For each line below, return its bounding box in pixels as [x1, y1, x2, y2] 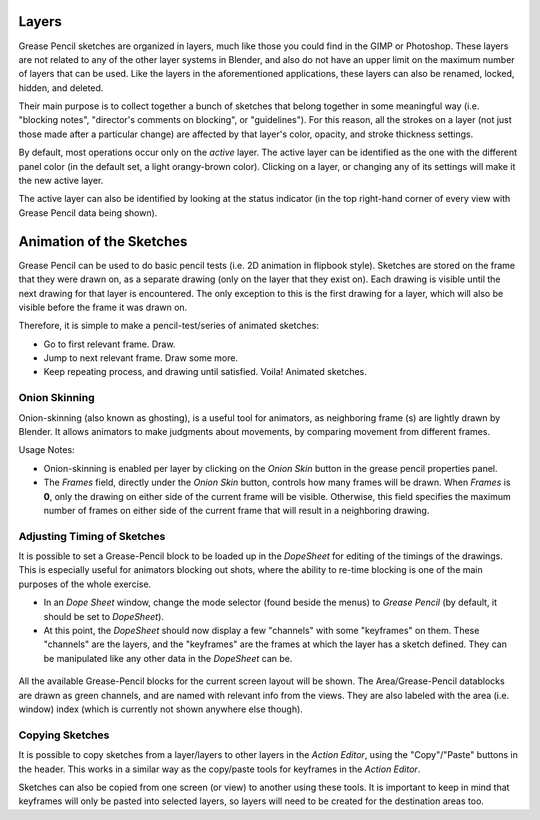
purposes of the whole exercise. [18, 578, 152, 590]
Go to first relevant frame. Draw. [43, 338, 176, 350]
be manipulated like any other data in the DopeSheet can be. [43, 652, 293, 664]
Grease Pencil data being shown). [18, 206, 158, 219]
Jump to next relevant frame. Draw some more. [43, 352, 239, 364]
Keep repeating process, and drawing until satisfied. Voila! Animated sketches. [43, 366, 367, 378]
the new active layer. [18, 175, 104, 187]
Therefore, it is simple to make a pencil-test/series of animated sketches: [18, 320, 320, 332]
